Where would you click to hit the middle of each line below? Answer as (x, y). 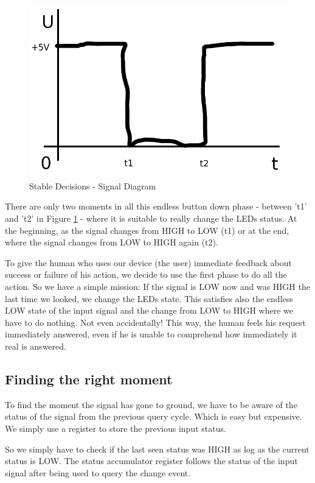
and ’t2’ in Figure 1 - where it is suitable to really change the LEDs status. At (151, 218)
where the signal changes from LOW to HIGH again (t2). (112, 242)
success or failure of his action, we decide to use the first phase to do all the (146, 274)
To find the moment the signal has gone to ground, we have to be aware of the (151, 404)
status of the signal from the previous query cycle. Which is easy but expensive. (154, 416)
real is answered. (36, 346)
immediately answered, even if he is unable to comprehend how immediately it (151, 334)
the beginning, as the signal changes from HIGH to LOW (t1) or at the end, (147, 230)
